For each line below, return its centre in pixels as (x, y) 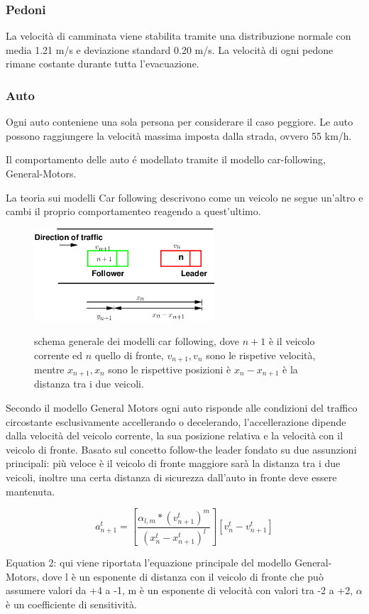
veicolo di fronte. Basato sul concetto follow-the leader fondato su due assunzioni (181, 449)
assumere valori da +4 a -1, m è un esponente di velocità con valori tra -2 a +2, (180, 590)
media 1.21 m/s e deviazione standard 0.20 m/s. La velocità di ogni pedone (170, 49)
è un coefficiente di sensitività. (71, 604)
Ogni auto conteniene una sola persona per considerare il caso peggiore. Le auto (180, 122)
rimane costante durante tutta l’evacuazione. (103, 64)
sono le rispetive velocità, (261, 355)
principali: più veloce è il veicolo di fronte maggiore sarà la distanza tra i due (173, 463)
